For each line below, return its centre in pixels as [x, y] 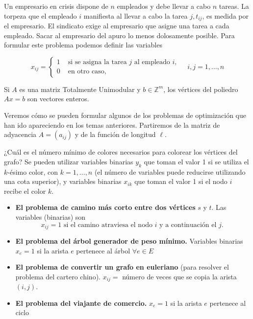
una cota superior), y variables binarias [63, 181]
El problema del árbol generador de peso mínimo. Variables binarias [129, 241]
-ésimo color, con [33, 171]
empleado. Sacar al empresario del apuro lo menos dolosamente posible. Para [119, 35]
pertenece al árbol [103, 250]
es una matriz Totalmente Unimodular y [80, 89]
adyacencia [20, 134]
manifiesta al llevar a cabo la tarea [136, 15]
